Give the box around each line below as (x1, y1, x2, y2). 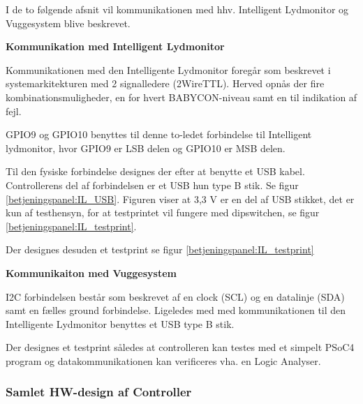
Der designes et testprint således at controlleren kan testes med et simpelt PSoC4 (6, 340, 355, 354)
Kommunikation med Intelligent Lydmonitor (6, 39, 225, 54)
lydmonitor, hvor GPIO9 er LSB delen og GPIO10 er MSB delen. (6, 140, 286, 155)
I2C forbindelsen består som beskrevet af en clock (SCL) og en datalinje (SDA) (6, 289, 345, 304)
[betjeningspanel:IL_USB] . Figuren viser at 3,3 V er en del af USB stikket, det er (6, 191, 355, 206)
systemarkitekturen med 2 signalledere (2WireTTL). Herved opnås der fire (6, 76, 325, 91)
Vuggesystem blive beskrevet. (6, 15, 131, 30)
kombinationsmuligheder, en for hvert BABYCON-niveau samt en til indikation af (6, 89, 357, 104)
